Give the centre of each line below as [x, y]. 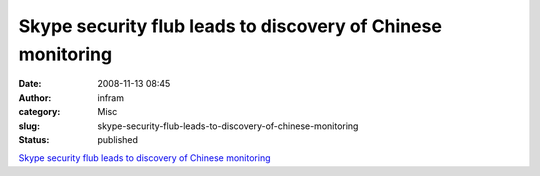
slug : [29, 126]
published [118, 139]
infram [111, 97]
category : [39, 112]
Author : [35, 97]
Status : [34, 139]
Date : [30, 84]
